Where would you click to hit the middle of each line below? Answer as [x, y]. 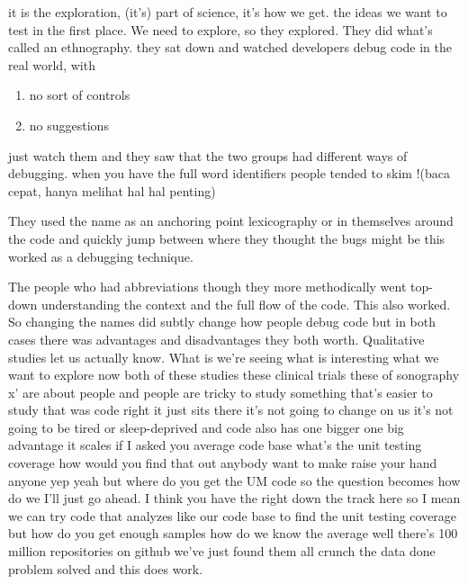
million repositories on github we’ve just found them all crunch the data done [222, 551]
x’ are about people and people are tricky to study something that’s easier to [220, 392]
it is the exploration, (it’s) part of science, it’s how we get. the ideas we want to [228, 12]
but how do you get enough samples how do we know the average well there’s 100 [233, 533]
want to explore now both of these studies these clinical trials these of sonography [234, 375]
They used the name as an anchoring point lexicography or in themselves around [231, 221]
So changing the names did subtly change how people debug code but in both [222, 322]
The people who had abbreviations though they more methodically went [207, 287]
